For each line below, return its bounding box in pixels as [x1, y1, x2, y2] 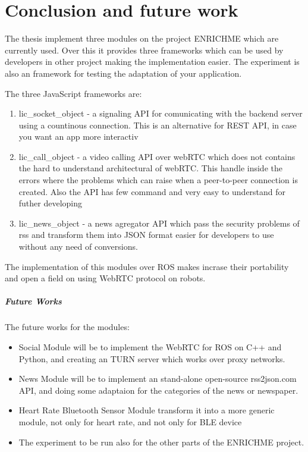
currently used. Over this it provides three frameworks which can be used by [5, 43, 284, 56]
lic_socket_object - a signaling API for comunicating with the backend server [18, 107, 303, 120]
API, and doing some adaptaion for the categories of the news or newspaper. [18, 384, 298, 396]
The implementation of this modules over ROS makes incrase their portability [5, 260, 289, 272]
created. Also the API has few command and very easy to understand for [18, 185, 286, 197]
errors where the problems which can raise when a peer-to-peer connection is [18, 174, 298, 186]
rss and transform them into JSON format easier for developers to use [18, 228, 274, 241]
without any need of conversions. [18, 240, 138, 253]
